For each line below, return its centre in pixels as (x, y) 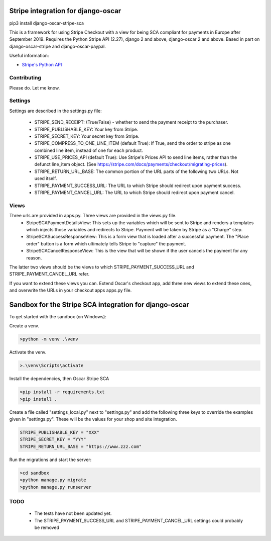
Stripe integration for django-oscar (65, 11)
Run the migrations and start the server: (50, 460)
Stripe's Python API (42, 65)
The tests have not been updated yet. (73, 513)
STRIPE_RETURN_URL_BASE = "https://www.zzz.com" (81, 446)
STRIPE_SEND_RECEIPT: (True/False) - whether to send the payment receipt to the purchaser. (131, 122)
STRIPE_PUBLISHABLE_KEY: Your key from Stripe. (86, 129)
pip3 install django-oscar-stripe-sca (47, 23)
